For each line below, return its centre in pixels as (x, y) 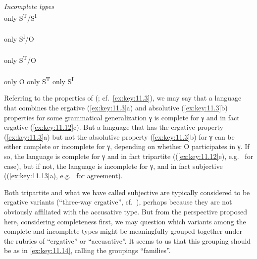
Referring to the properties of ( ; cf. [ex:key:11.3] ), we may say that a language (123, 98)
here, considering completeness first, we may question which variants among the (125, 221)
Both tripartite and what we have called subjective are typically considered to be (127, 192)
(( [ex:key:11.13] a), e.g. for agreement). (63, 176)
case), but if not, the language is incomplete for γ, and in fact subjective (113, 166)
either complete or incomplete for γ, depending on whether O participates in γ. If (127, 146)
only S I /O (19, 38)
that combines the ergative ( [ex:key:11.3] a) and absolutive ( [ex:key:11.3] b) (116, 107)
